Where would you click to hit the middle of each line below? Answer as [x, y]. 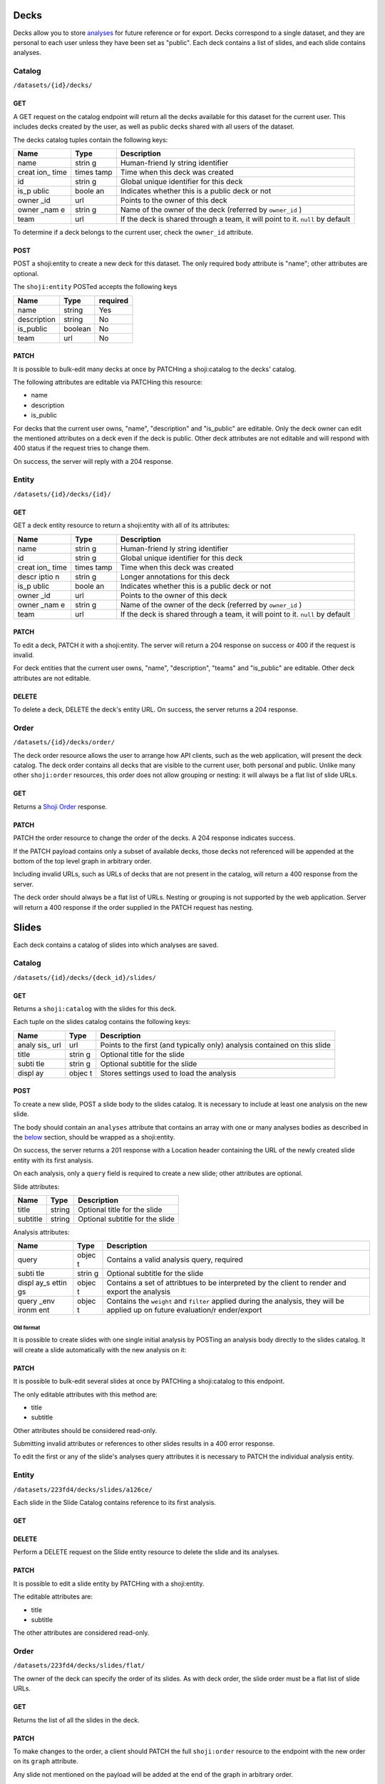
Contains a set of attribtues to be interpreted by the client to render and [226, 1283]
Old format [27, 1327]
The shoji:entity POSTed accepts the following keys [95, 287]
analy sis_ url [39, 1045]
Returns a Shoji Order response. [60, 806]
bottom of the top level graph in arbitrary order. [82, 861]
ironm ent [34, 1310]
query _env [36, 1301]
